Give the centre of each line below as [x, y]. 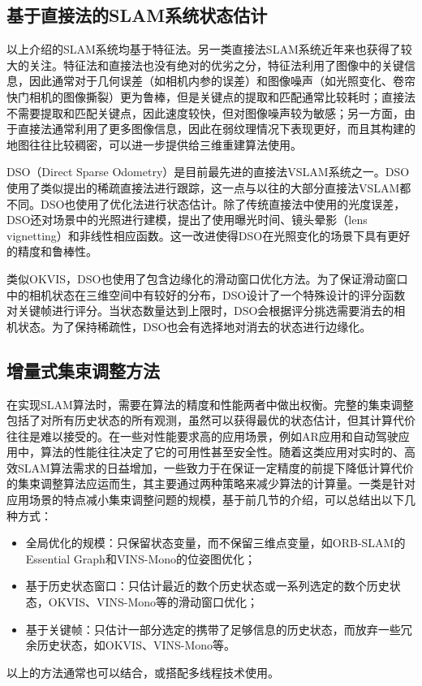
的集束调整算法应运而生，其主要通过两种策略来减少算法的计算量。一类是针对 [211, 483]
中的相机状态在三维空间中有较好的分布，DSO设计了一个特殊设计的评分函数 [206, 294]
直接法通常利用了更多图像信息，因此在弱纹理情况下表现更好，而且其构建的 [216, 129]
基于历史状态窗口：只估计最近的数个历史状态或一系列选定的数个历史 [207, 586]
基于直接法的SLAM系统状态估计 [137, 15]
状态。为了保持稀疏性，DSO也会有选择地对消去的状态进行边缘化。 [194, 326]
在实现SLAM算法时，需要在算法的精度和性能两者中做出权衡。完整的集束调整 [210, 404]
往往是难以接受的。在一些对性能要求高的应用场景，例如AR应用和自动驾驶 [202, 436]
